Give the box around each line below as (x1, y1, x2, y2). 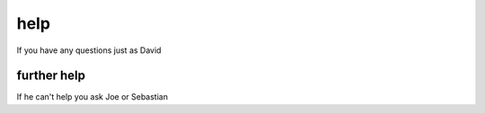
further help (16, 68, 85, 83)
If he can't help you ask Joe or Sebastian (16, 91, 168, 102)
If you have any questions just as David (16, 45, 162, 56)
